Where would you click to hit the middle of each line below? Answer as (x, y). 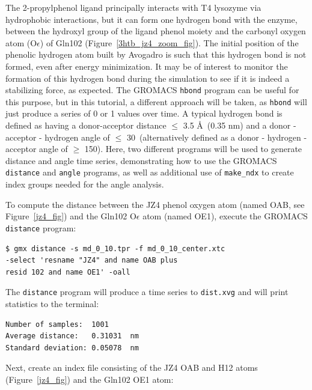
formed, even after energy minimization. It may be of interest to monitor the (147, 66)
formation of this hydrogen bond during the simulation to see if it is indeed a (148, 78)
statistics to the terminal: (52, 303)
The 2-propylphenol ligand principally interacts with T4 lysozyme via (133, 7)
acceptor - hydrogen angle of (58, 137)
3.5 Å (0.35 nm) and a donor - (240, 125)
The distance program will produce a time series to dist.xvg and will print (147, 292)
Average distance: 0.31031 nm (72, 336)
